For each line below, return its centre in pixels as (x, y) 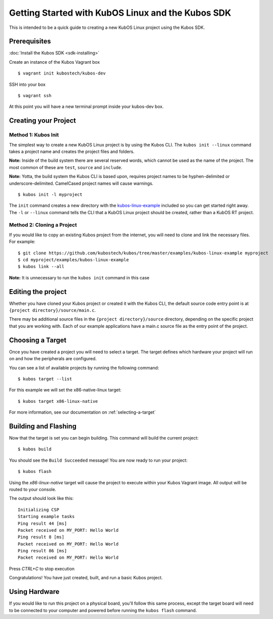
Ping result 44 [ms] (42, 523)
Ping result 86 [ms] (42, 551)
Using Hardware (34, 592)
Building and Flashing (43, 426)
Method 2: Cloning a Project (43, 225)
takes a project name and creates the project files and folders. (72, 151)
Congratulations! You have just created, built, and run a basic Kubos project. (86, 578)
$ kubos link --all (41, 267)
